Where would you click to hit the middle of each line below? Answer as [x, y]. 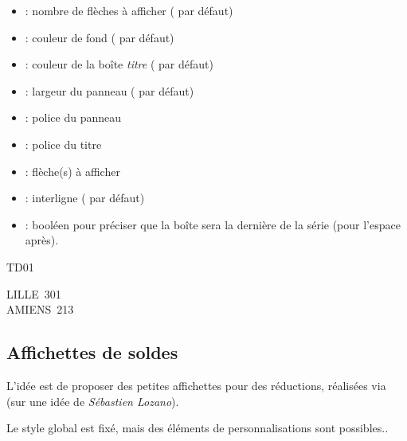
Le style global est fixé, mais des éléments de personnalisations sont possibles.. [198, 428]
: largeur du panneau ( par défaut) [110, 90]
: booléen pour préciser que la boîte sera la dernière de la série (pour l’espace [213, 224]
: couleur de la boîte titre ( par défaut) [119, 64]
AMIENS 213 [40, 309]
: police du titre [63, 144]
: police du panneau [73, 117]
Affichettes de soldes [92, 352]
